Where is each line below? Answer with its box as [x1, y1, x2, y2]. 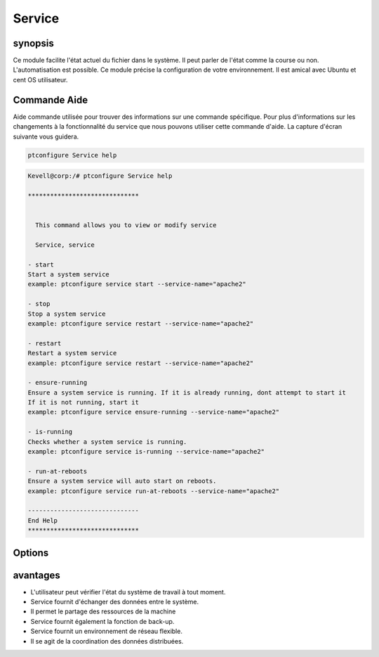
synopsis [13, 37, 54, 49]
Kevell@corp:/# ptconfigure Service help [27, 172, 173, 180]
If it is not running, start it [27, 398, 140, 407]
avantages [13, 569, 61, 581]
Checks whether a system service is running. [27, 438, 187, 446]
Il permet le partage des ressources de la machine [30, 607, 176, 615]
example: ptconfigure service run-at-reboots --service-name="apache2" [27, 487, 280, 495]
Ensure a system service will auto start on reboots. [27, 477, 217, 485]
